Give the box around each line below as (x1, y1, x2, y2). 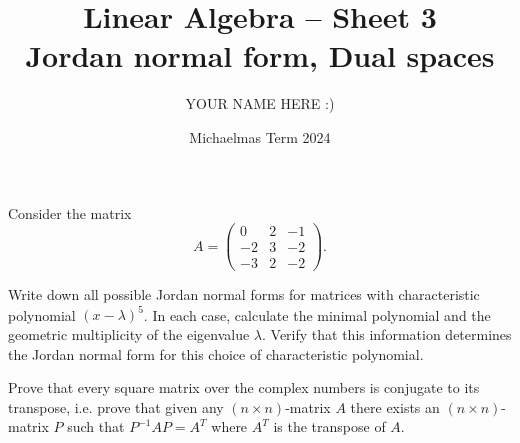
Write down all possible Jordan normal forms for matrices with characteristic (8, 284, 480, 305)
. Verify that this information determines (261, 323, 512, 344)
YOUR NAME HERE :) (185, 93, 335, 114)
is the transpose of (273, 416, 386, 437)
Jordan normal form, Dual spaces (25, 35, 495, 76)
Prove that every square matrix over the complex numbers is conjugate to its (8, 377, 480, 398)
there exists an (350, 396, 440, 417)
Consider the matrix (8, 202, 132, 223)
